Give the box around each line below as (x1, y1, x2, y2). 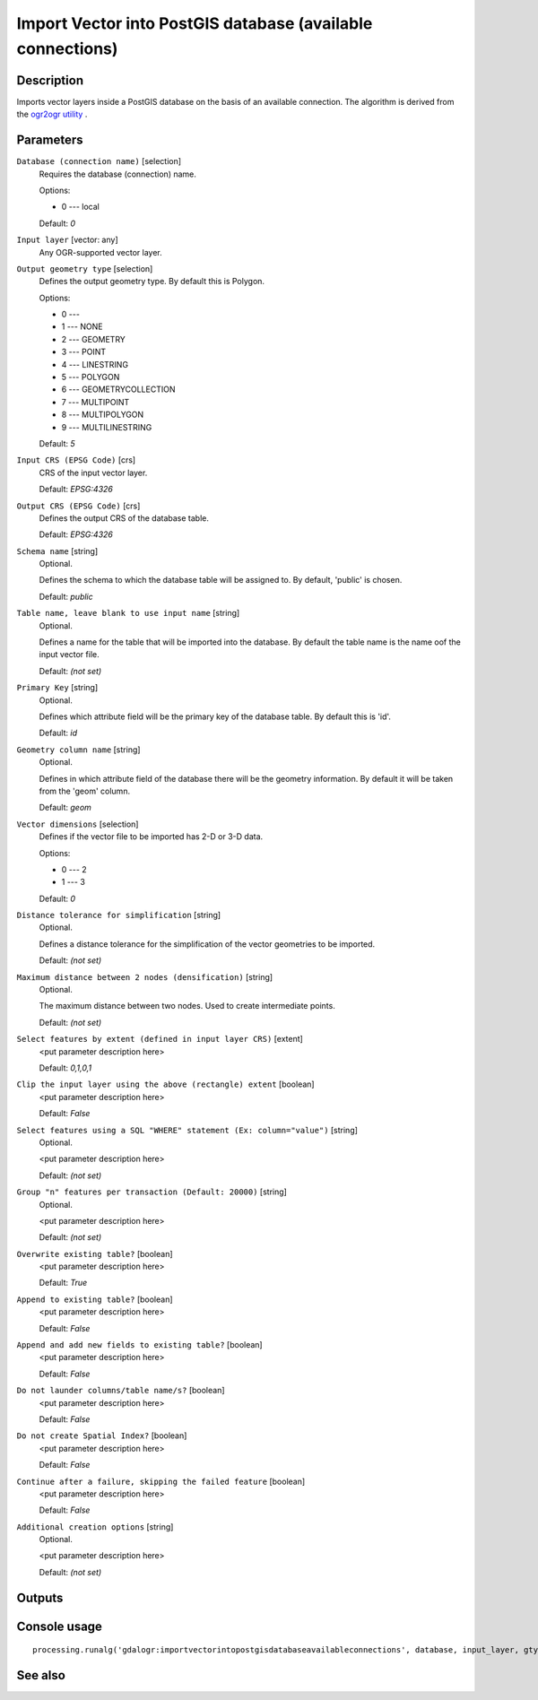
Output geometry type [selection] (16, 263, 153, 273)
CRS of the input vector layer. (39, 467, 148, 478)
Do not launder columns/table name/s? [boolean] (16, 1385, 225, 1396)
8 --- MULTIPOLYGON (61, 409, 144, 421)
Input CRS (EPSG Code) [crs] (16, 455, 136, 465)
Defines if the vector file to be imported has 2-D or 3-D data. (39, 831, 264, 842)
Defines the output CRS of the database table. (39, 512, 210, 524)
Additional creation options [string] (16, 1521, 174, 1532)
